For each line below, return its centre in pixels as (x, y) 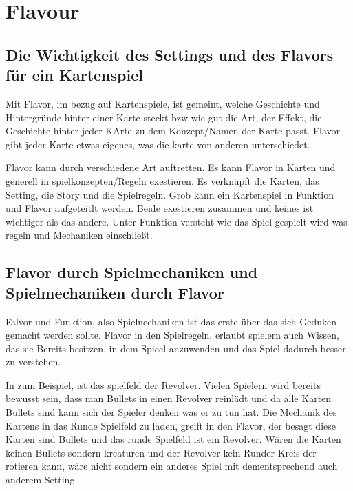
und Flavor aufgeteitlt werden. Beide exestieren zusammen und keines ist (160, 208)
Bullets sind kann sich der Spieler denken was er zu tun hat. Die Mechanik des (171, 412)
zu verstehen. (33, 362)
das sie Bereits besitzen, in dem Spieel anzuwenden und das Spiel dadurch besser (176, 348)
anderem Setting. (42, 480)
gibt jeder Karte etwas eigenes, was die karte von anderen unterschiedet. (158, 144)
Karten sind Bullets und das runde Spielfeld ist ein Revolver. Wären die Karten (173, 439)
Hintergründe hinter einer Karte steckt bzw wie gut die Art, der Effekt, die (164, 117)
